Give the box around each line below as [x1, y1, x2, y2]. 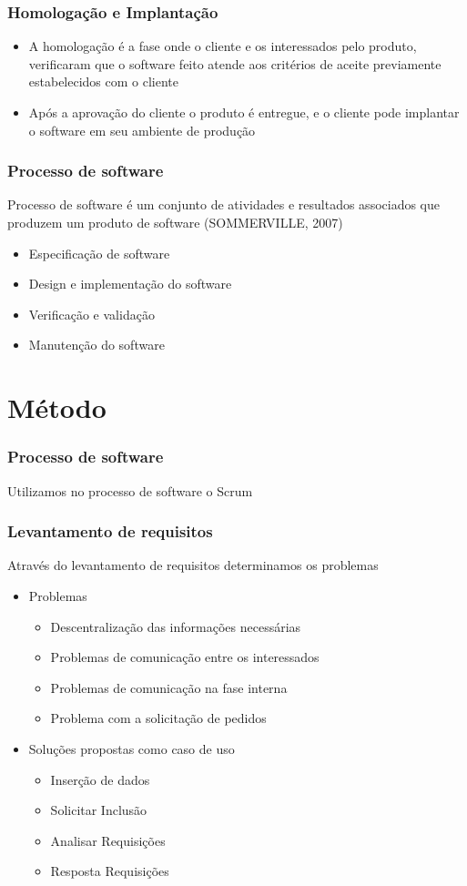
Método [7, 389, 107, 426]
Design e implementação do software [28, 274, 232, 293]
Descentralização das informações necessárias [50, 616, 301, 636]
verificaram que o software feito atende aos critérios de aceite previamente [28, 54, 442, 73]
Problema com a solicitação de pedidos [50, 708, 267, 728]
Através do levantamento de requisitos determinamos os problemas [7, 555, 379, 575]
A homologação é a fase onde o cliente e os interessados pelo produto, [28, 36, 417, 56]
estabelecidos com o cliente [28, 72, 179, 91]
